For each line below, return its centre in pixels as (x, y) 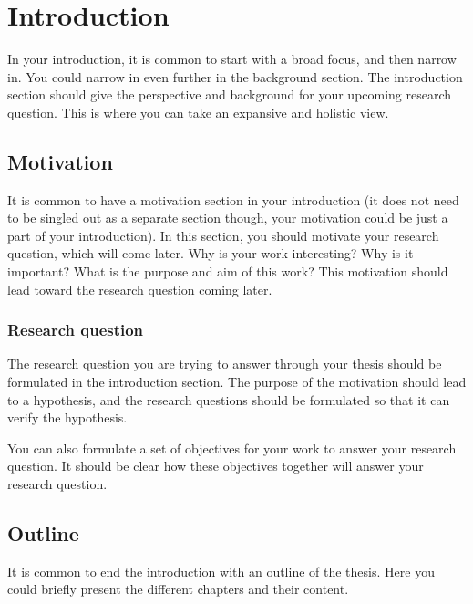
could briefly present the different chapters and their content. (178, 589)
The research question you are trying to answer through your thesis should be (225, 364)
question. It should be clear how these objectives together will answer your (216, 466)
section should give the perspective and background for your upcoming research (230, 94)
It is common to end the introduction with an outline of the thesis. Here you (221, 571)
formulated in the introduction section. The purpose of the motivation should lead (237, 382)
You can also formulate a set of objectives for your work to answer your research (232, 448)
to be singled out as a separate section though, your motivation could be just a (228, 218)
